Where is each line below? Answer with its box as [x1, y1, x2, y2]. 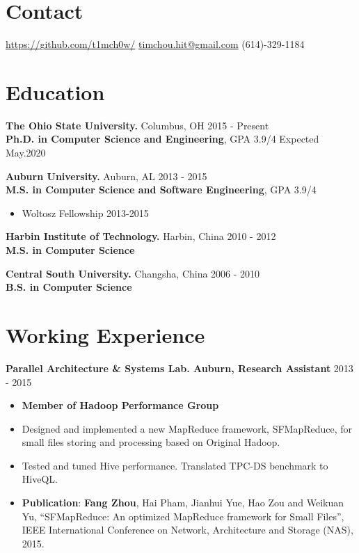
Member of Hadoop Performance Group [22, 398, 219, 412]
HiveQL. [22, 472, 58, 486]
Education [6, 77, 105, 106]
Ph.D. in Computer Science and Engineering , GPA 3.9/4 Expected [6, 131, 319, 146]
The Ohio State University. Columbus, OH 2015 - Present [6, 118, 269, 132]
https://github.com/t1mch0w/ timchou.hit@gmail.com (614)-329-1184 [6, 37, 305, 51]
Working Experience [6, 320, 205, 348]
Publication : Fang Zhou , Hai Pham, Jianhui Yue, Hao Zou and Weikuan [22, 495, 344, 510]
